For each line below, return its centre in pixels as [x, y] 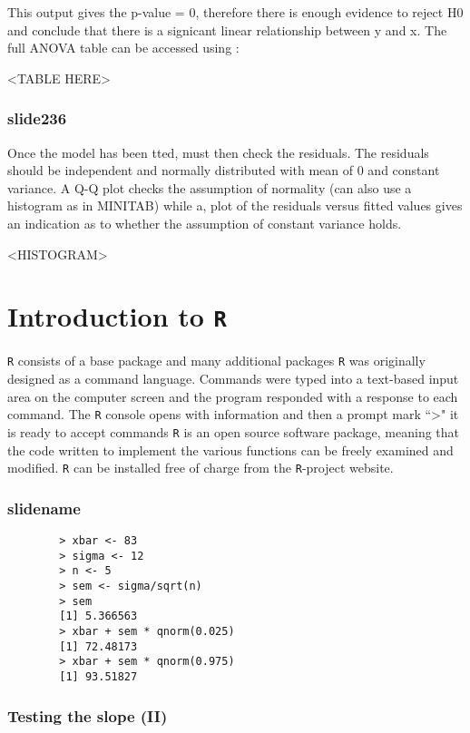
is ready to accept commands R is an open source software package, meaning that [233, 431]
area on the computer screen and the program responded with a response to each [233, 396]
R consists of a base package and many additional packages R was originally [216, 361]
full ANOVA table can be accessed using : [123, 48]
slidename [44, 508]
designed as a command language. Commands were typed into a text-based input [233, 379]
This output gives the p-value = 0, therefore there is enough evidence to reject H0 [235, 12]
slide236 [37, 118]
